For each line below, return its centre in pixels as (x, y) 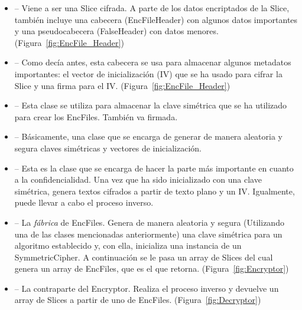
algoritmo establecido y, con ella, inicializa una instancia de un (128, 245)
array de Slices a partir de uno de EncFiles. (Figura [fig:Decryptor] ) (138, 300)
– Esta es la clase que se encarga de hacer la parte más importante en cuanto (154, 168)
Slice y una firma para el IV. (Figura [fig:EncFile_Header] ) (122, 85)
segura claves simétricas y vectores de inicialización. (108, 148)
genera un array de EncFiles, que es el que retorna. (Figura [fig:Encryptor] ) (152, 268)
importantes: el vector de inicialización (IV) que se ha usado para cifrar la (148, 73)
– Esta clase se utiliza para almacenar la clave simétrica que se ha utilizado (151, 105)
